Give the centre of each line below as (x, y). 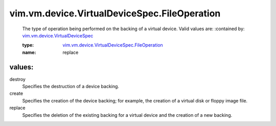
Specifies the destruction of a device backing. (71, 87)
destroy (17, 79)
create (16, 93)
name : (29, 52)
